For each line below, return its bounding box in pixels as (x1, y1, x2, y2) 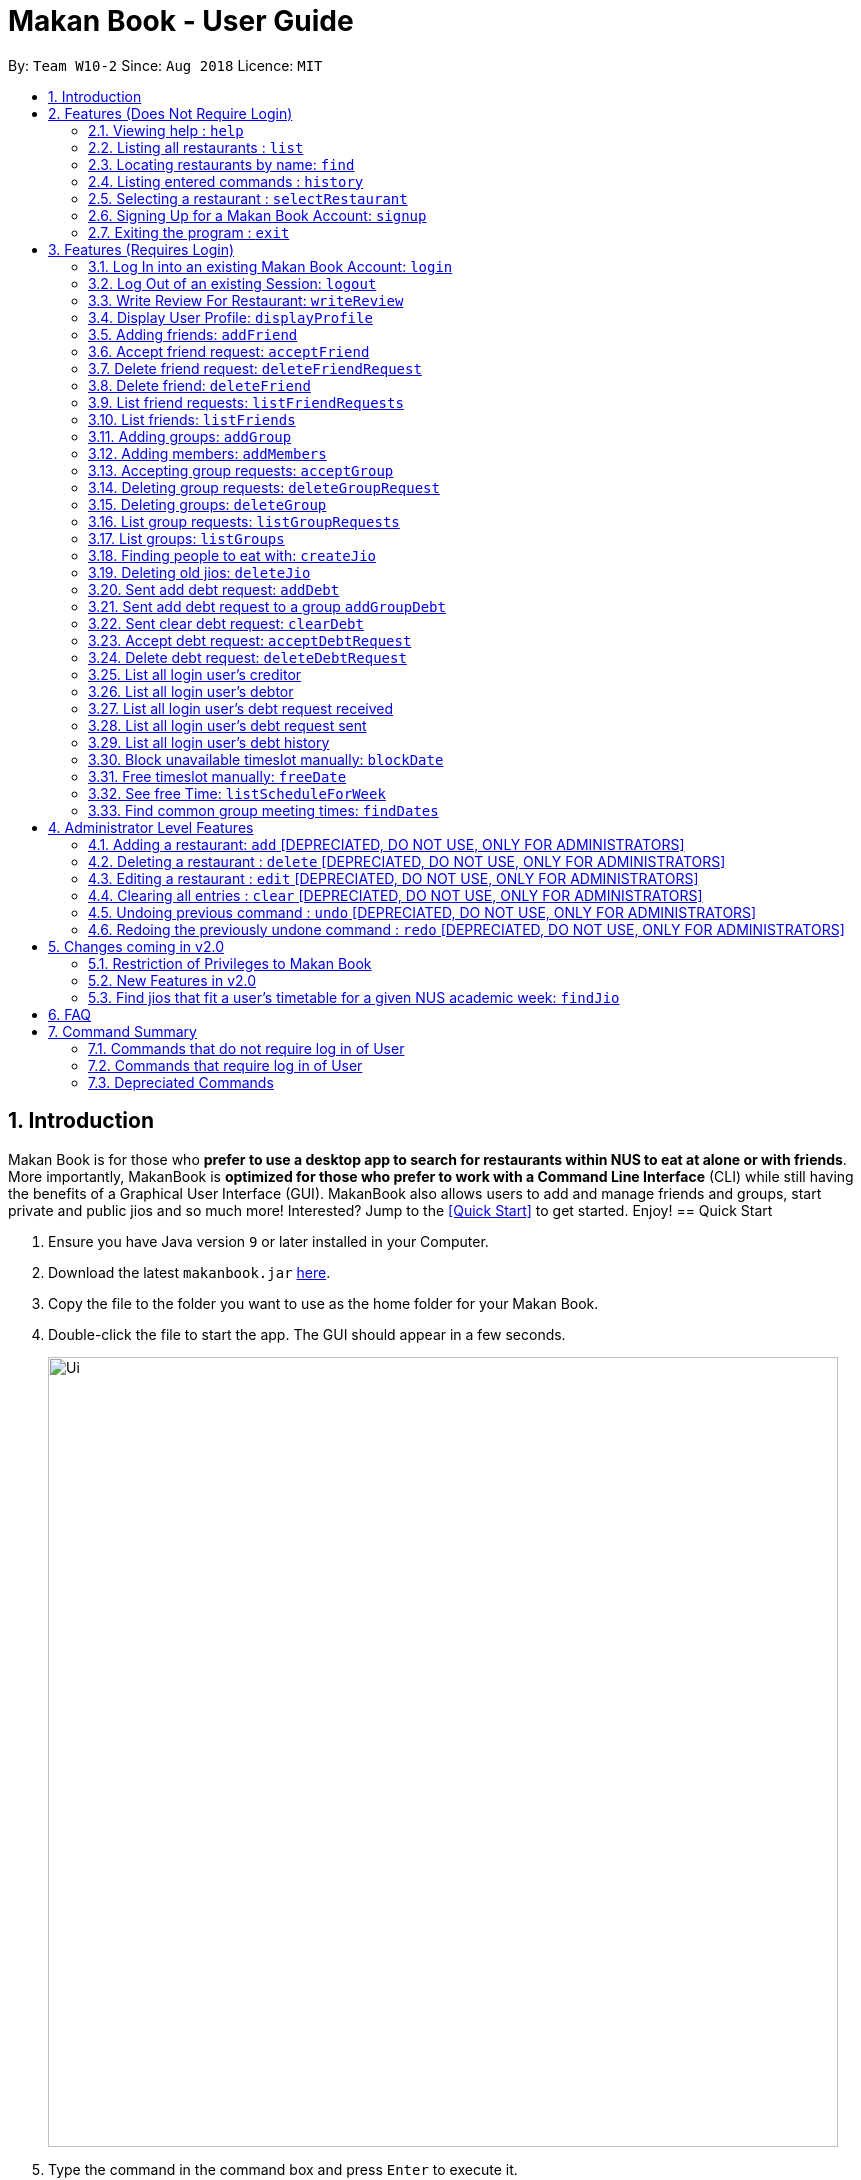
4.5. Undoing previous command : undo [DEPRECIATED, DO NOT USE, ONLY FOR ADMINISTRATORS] (88, 903, 757, 921)
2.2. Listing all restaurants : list (88, 138, 304, 156)
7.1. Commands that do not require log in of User (88, 1039, 405, 1057)
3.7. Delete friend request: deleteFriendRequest (88, 359, 422, 377)
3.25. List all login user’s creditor (88, 665, 302, 683)
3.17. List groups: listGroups (88, 529, 285, 547)
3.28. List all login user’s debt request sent (88, 716, 367, 734)
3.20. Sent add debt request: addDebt (88, 580, 340, 598)
